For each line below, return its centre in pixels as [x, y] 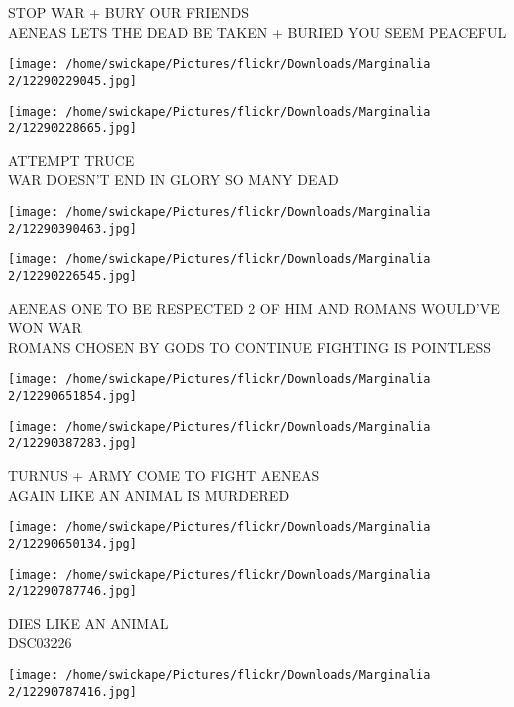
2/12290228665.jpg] [72, 128]
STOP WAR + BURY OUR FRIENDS [128, 12]
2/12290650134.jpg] [72, 543]
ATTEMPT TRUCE [71, 159]
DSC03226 [40, 642]
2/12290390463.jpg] [72, 228]
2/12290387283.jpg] [72, 443]
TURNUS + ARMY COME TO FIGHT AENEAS [164, 475]
